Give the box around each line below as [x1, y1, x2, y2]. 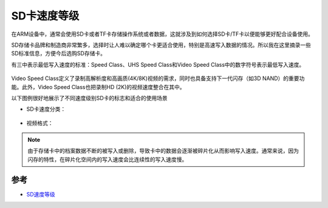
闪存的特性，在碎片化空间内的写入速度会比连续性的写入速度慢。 [27, 155, 188, 163]
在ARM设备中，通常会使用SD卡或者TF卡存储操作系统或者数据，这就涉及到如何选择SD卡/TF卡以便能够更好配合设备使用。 [11, 30, 314, 38]
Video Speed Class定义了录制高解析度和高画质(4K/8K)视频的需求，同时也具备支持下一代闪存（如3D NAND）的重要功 [11, 75, 305, 82]
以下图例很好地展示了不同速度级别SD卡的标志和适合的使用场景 [11, 94, 168, 101]
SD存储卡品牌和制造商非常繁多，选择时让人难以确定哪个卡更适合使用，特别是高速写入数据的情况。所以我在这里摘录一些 [11, 41, 312, 49]
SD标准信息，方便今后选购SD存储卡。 [11, 50, 106, 57]
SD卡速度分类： [26, 106, 66, 113]
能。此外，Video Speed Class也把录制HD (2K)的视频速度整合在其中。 [11, 83, 185, 90]
